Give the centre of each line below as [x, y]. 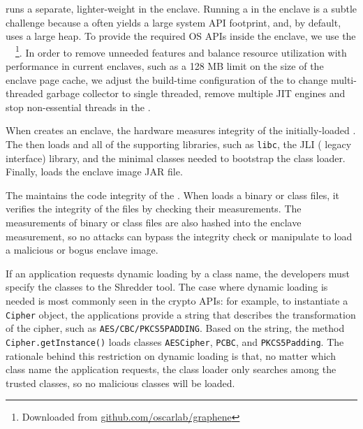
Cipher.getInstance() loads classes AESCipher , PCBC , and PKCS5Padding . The [175, 341]
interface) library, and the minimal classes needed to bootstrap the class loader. [176, 158]
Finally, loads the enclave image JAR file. [94, 172]
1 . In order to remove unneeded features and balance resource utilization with [181, 51]
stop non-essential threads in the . [78, 107]
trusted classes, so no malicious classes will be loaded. [120, 383]
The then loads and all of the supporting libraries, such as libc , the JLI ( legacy [179, 144]
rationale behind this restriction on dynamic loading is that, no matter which [171, 355]
